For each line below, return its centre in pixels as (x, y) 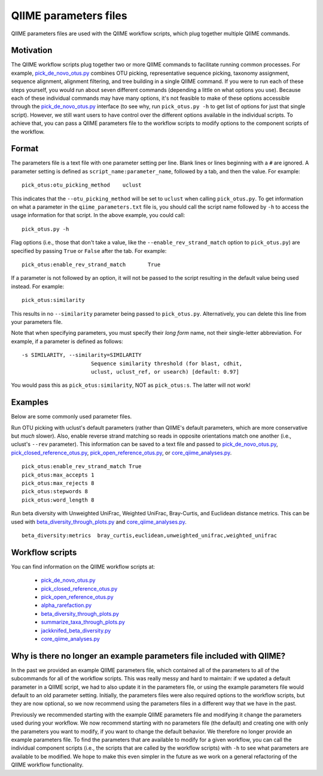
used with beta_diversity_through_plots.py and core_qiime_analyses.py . (99, 522)
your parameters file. (37, 322)
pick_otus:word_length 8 (58, 500)
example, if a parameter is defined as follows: (67, 341)
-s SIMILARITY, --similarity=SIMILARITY (82, 355)
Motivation (32, 51)
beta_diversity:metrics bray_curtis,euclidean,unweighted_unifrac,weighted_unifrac (150, 535)
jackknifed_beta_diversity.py (76, 630)
